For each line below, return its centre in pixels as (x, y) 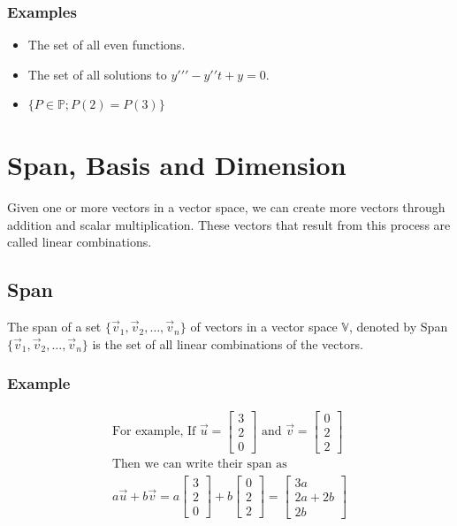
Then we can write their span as (199, 464)
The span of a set (54, 327)
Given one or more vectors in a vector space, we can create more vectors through (226, 207)
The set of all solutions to (97, 74)
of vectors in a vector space (264, 327)
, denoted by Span (398, 327)
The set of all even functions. (107, 45)
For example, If (154, 432)
